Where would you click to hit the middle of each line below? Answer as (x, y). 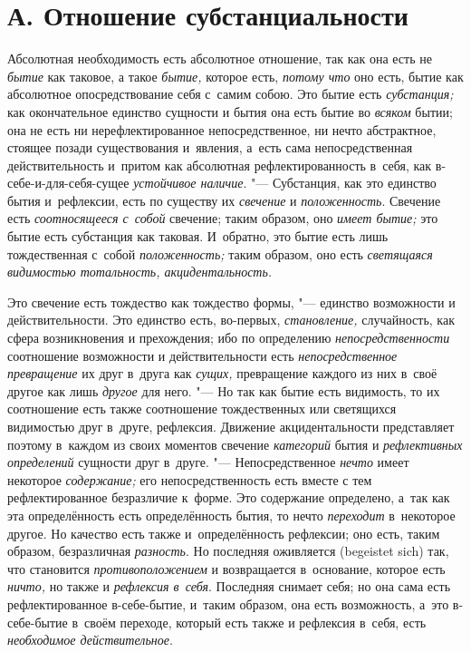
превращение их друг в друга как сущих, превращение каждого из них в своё (222, 373)
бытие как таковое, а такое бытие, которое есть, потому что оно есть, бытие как (235, 76)
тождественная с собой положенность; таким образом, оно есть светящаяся (220, 253)
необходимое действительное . (90, 640)
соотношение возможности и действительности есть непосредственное (202, 355)
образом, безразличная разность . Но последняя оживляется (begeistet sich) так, (228, 551)
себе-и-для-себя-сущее (68, 183)
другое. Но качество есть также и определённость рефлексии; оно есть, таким (224, 533)
